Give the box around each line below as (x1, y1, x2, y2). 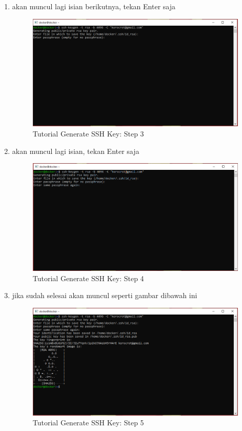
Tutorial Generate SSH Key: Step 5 (32, 417, 144, 428)
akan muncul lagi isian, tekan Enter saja (12, 145, 139, 156)
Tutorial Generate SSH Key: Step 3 (32, 128, 144, 139)
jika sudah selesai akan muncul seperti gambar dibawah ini (12, 290, 197, 301)
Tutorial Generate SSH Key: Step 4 (32, 272, 144, 283)
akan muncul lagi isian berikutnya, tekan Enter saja (12, 1, 175, 11)
